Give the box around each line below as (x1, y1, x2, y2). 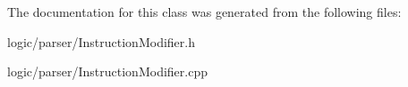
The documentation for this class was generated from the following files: (7, 3, 402, 20)
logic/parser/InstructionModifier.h (7, 32, 195, 51)
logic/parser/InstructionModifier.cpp (7, 62, 208, 81)
